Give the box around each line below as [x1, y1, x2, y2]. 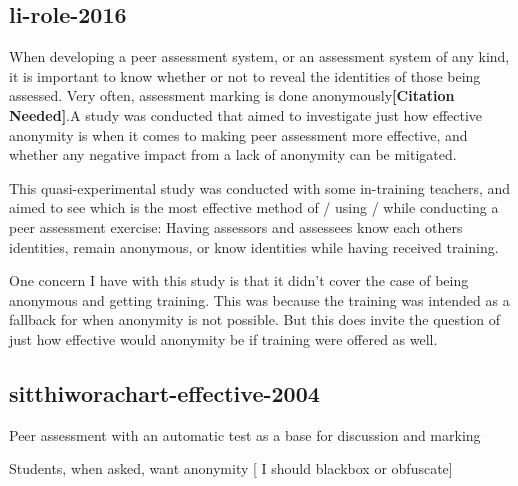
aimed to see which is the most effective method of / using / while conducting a [9, 197, 499, 218]
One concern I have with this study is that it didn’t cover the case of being [9, 270, 469, 291]
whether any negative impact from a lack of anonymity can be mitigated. [9, 144, 457, 165]
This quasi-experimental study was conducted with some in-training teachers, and [9, 177, 511, 198]
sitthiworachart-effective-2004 [9, 377, 320, 408]
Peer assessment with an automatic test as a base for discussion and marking [9, 424, 481, 445]
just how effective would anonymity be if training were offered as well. [9, 328, 438, 349]
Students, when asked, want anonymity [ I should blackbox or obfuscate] [9, 458, 453, 479]
